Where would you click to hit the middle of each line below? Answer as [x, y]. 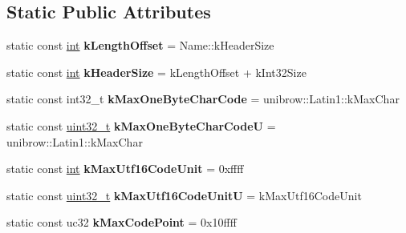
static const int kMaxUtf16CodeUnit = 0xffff [125, 169]
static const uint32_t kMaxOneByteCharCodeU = [141, 125]
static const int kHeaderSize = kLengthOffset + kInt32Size [156, 72]
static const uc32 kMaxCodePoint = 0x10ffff [122, 222]
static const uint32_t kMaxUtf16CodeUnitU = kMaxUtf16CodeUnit [184, 195]
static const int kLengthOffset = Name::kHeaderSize [140, 45]
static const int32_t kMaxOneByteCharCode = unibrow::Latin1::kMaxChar [203, 99]
